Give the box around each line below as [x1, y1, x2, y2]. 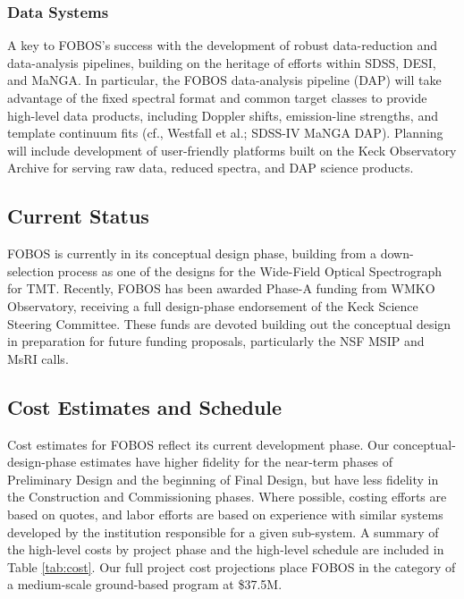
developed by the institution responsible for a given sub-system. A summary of [7, 522, 439, 541]
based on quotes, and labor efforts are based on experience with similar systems [7, 504, 443, 523]
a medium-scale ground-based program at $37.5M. [7, 575, 283, 594]
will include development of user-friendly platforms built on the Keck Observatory [7, 140, 457, 159]
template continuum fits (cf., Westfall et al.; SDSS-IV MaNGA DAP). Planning [7, 123, 443, 142]
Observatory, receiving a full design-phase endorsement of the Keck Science [7, 296, 418, 315]
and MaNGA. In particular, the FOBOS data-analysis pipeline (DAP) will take [7, 71, 442, 89]
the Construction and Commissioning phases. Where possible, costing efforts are [7, 487, 447, 506]
